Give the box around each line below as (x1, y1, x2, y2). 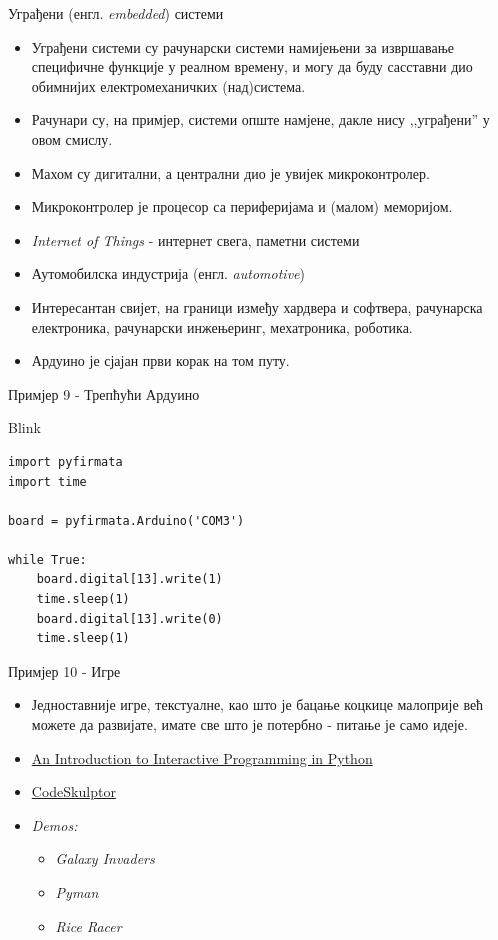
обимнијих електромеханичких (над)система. (31, 75, 306, 96)
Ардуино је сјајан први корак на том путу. (31, 350, 290, 371)
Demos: (31, 814, 78, 835)
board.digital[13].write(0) (36, 611, 223, 626)
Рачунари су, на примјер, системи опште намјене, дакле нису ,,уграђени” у (31, 109, 490, 130)
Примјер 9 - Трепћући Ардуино (8, 383, 200, 404)
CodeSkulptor (31, 781, 116, 802)
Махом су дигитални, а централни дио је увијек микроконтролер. (31, 162, 430, 183)
